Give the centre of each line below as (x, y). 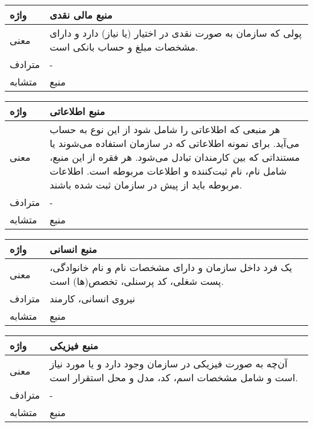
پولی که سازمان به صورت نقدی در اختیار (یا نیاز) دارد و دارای (176, 33)
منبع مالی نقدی (81, 15)
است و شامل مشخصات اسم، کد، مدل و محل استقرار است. (174, 377)
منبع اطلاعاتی (77, 111)
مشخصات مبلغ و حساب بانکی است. (124, 47)
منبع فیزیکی (74, 345)
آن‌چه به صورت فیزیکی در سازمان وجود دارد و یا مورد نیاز (169, 363)
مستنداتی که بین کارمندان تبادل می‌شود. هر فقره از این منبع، (175, 157)
